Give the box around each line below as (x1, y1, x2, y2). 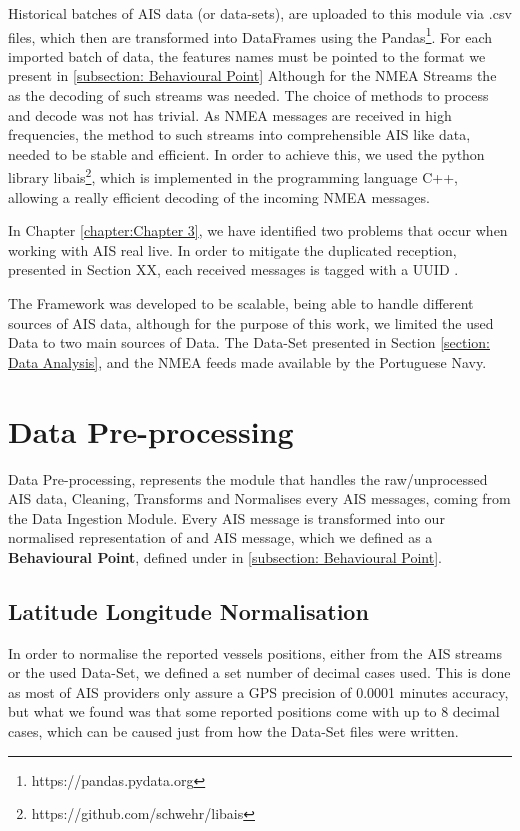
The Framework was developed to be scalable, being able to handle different (8, 293, 474, 314)
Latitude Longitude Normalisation (8, 595, 369, 626)
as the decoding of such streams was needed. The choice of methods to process (8, 85, 489, 106)
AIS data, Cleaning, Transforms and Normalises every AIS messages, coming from (8, 488, 511, 509)
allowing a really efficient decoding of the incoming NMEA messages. (8, 186, 430, 207)
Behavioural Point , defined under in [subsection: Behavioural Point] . (8, 546, 442, 567)
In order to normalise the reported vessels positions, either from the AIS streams (8, 642, 503, 663)
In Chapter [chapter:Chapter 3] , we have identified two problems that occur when (8, 220, 508, 241)
